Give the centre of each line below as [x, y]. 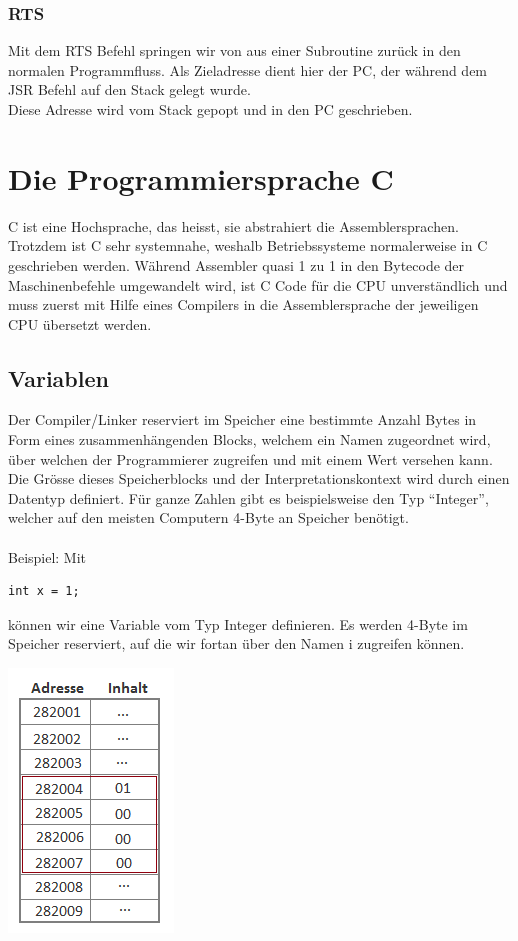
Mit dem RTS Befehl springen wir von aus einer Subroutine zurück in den [234, 50]
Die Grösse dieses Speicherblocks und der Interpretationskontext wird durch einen [259, 478]
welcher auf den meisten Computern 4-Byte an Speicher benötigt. [208, 517]
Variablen [58, 377]
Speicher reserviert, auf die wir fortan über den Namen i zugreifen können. [236, 643]
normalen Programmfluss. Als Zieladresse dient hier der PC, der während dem [248, 69]
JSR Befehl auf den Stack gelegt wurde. [129, 89]
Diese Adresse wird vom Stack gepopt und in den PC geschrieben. [210, 109]
